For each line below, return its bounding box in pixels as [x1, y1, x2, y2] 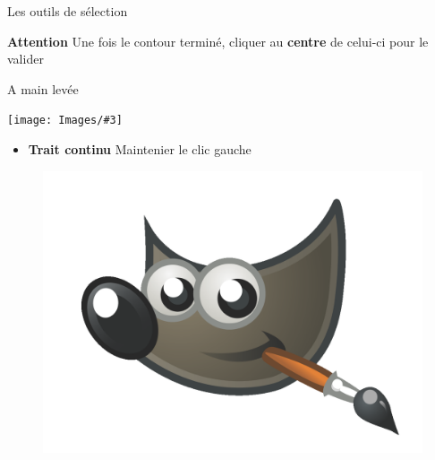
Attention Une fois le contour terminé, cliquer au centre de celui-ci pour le [7, 31, 429, 50]
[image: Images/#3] [7, 114, 123, 127]
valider [7, 49, 44, 68]
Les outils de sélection [7, 2, 128, 20]
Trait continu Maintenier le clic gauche [28, 140, 252, 159]
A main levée [7, 79, 79, 98]
